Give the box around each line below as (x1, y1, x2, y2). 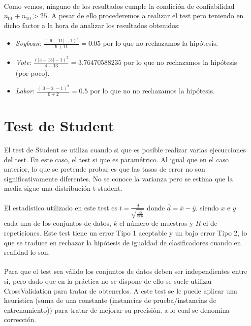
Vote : (15, 57, 31, 67)
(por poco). (15, 67, 50, 78)
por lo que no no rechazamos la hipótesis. (90, 86, 215, 96)
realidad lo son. (4, 247, 50, 257)
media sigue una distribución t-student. (4, 183, 123, 193)
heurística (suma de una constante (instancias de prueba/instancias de (4, 295, 217, 305)
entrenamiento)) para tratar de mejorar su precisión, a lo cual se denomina (4, 304, 230, 315)
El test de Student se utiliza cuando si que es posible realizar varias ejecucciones (4, 145, 246, 155)
